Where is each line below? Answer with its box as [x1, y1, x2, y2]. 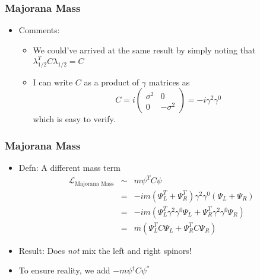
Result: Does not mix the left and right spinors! [18, 244, 192, 256]
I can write [33, 75, 73, 88]
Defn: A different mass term [18, 161, 121, 174]
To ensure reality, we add [18, 264, 110, 276]
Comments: [18, 24, 60, 36]
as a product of [84, 75, 139, 88]
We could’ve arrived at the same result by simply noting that [33, 43, 256, 56]
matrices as [148, 75, 190, 88]
